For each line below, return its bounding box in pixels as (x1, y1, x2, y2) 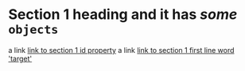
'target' (8, 54, 33, 63)
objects (8, 22, 59, 37)
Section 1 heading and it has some (8, 6, 238, 24)
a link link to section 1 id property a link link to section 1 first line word (8, 45, 235, 54)
